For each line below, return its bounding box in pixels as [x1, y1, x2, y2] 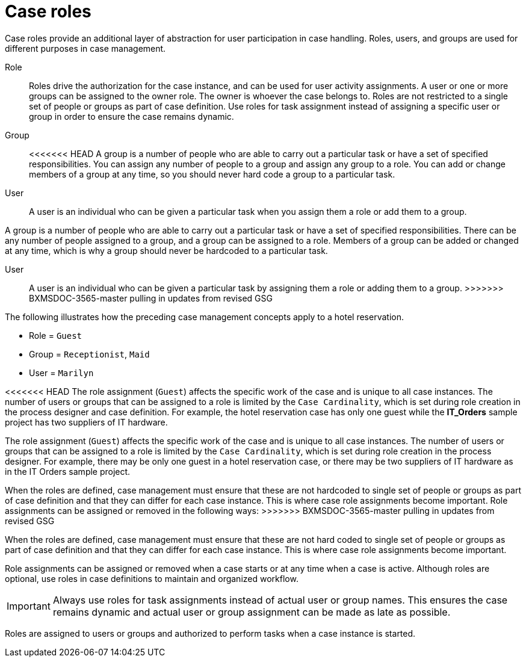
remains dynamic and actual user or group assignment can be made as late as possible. [52, 605, 451, 618]
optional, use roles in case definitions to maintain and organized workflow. [5, 573, 299, 584]
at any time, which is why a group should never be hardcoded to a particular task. [5, 245, 328, 256]
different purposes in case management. [5, 43, 166, 54]
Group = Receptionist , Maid [29, 348, 150, 359]
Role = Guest [29, 330, 82, 341]
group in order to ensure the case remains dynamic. [29, 111, 234, 122]
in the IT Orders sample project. [5, 466, 131, 477]
